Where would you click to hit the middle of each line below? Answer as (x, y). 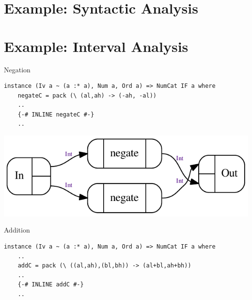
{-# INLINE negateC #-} (56, 114)
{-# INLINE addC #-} (51, 285)
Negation (17, 69)
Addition (17, 230)
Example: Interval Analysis (96, 46)
